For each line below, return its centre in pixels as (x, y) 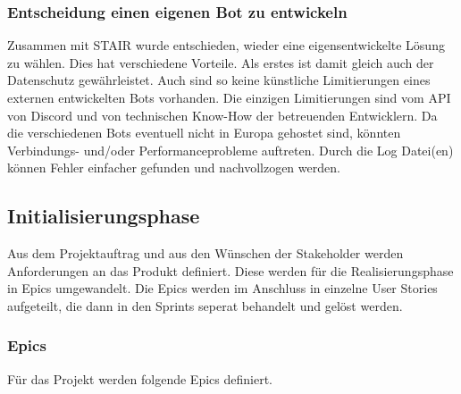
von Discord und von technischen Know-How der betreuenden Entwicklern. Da (222, 115)
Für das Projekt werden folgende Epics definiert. (140, 378)
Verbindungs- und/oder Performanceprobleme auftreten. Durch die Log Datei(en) (230, 150)
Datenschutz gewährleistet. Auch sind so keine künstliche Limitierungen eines (219, 80)
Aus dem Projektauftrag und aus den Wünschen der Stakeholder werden (205, 253)
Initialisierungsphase (104, 216)
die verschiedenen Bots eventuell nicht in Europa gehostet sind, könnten (204, 133)
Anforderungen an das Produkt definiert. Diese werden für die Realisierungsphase (230, 270)
